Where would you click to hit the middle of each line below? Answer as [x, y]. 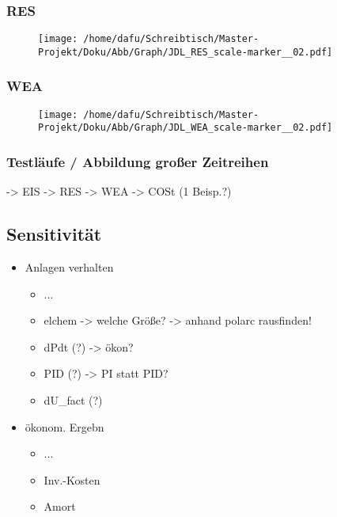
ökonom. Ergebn [64, 426]
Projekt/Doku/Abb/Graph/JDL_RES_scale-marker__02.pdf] [186, 52]
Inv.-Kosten [72, 479]
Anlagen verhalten [69, 267]
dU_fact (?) [73, 400]
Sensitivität [54, 234]
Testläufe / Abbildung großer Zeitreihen [138, 161]
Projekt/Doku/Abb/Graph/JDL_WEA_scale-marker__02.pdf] [186, 128]
